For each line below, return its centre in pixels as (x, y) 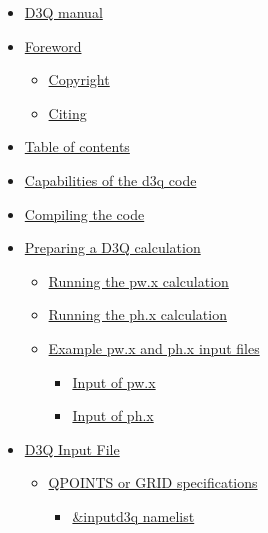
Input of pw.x (114, 381)
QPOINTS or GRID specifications (153, 482)
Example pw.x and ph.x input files (154, 347)
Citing (67, 112)
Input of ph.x (113, 415)
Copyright (79, 79)
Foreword (53, 45)
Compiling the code (84, 213)
